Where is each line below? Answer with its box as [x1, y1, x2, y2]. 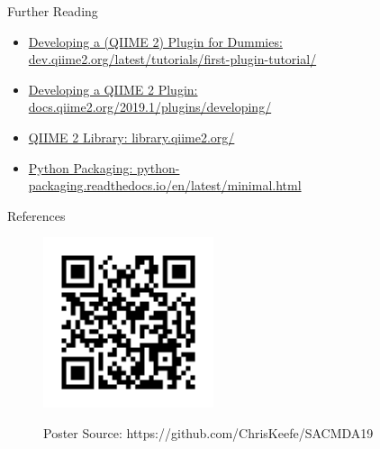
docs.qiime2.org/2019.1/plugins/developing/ [28, 97, 272, 116]
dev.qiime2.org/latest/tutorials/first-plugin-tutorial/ [28, 50, 317, 69]
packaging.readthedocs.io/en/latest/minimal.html [28, 176, 302, 195]
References [7, 206, 66, 224]
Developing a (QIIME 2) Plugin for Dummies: [28, 32, 283, 50]
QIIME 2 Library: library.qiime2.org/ [28, 127, 235, 146]
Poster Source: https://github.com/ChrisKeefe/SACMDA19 [43, 423, 374, 442]
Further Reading [7, 2, 98, 20]
